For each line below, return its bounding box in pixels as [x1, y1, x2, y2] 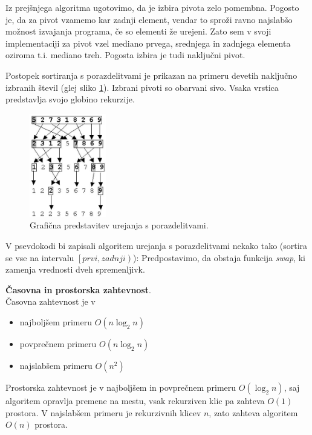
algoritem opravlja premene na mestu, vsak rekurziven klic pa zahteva [5, 394, 265, 407]
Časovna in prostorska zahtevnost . [5, 283, 151, 296]
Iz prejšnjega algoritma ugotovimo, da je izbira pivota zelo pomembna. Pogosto [5, 1, 299, 13]
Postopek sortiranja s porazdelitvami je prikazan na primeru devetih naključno [5, 68, 297, 81]
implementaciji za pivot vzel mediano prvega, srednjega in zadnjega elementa [5, 36, 291, 49]
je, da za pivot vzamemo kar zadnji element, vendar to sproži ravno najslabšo [5, 13, 293, 25]
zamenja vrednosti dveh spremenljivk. [5, 263, 145, 276]
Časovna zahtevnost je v [5, 295, 96, 308]
